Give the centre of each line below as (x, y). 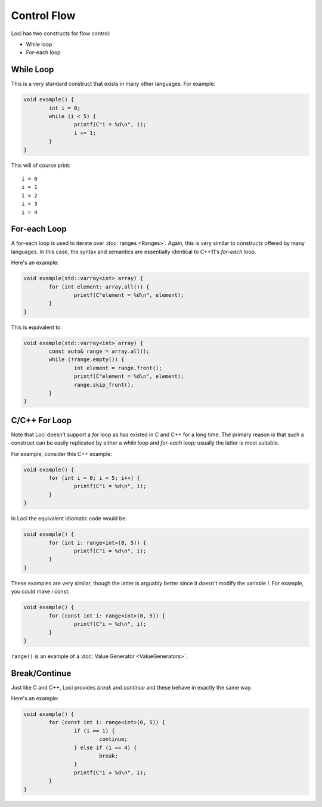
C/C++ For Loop (41, 420)
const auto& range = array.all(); (99, 351)
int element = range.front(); (118, 368)
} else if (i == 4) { (105, 747)
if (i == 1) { (95, 731)
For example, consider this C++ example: (62, 454)
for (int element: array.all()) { (99, 287)
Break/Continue (41, 673)
